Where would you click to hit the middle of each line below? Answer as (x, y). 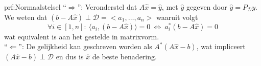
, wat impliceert (221, 46)
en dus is (70, 57)
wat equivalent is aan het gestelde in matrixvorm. (82, 36)
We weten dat (26, 17)
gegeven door (207, 7)
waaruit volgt (177, 17)
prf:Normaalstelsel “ (35, 7)
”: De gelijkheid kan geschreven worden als (85, 46)
